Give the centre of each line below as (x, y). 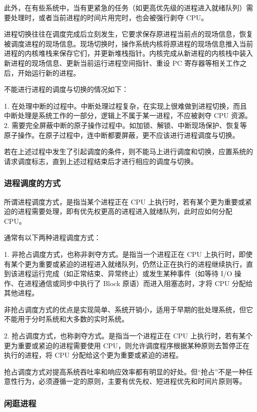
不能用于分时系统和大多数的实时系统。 (66, 319)
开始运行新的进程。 (49, 72)
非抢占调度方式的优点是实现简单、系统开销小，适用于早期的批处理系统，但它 (128, 309)
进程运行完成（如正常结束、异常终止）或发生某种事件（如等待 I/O (125, 273)
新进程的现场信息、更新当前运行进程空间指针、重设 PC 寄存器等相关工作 (122, 62)
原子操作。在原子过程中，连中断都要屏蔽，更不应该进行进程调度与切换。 (122, 135)
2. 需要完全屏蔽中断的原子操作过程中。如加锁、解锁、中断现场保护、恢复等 (126, 125)
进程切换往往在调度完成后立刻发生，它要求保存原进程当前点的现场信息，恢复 (128, 34)
